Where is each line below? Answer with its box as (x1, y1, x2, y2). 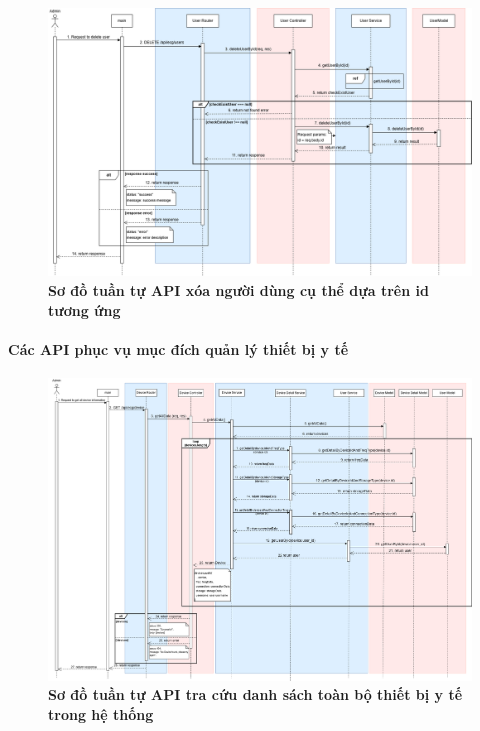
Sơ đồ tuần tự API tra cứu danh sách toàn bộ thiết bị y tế (48, 684, 463, 705)
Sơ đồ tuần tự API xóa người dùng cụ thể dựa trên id (48, 279, 429, 300)
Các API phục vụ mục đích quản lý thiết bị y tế (8, 338, 349, 359)
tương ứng (48, 299, 121, 320)
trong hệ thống (48, 704, 154, 725)
